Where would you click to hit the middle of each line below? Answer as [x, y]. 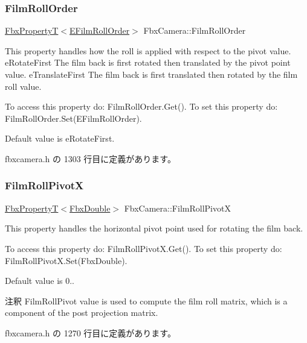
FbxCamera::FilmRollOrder [195, 30]
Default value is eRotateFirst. [60, 138]
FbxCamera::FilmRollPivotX [177, 208]
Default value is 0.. [40, 281]
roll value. [23, 86]
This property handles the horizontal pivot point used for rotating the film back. [154, 228]
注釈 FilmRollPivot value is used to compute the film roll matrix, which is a [146, 301]
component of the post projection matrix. [82, 313]
